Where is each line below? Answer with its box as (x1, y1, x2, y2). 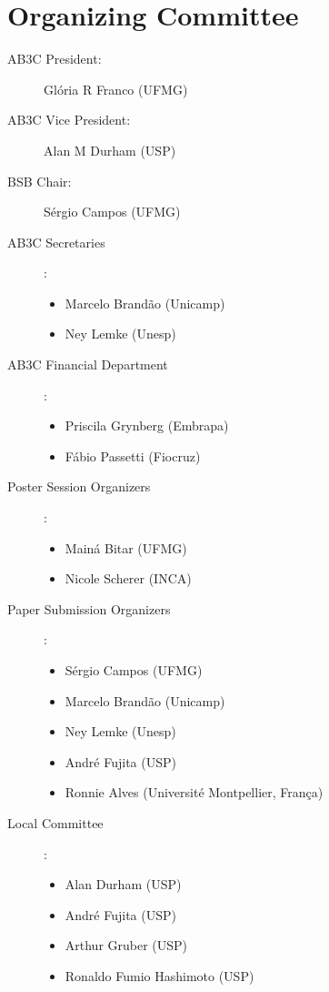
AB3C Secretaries (7, 232, 105, 251)
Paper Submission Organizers (7, 599, 171, 618)
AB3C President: (7, 49, 102, 68)
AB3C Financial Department (7, 355, 168, 374)
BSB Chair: (7, 171, 72, 190)
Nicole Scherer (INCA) (65, 569, 192, 588)
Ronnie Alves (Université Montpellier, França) (65, 783, 324, 802)
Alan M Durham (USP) (44, 140, 176, 159)
